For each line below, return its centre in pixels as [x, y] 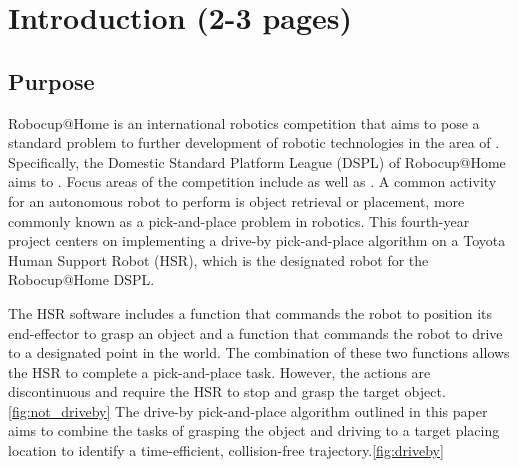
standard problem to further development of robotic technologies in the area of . [254, 142]
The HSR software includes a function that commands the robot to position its [250, 312]
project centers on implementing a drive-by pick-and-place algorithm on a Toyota [257, 240]
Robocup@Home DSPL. [81, 279]
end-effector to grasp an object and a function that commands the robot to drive [255, 332]
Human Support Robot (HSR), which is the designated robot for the [218, 259]
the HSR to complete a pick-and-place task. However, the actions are [219, 371]
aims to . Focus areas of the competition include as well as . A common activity [252, 181]
